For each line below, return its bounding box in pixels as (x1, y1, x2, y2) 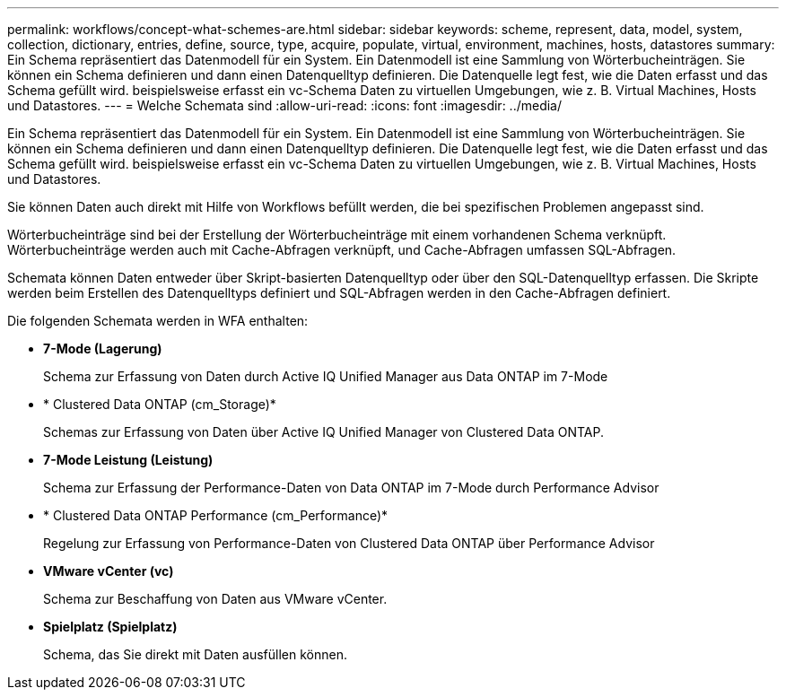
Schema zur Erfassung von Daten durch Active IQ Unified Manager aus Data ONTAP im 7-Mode (43, 369, 608, 384)
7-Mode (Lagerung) (43, 341, 162, 356)
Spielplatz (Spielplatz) (43, 619, 178, 634)
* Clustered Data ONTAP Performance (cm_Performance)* (43, 508, 389, 523)
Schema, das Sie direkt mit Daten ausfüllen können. (43, 647, 347, 662)
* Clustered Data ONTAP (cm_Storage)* (43, 396, 276, 412)
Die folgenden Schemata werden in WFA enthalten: (7, 313, 309, 328)
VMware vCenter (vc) (43, 563, 174, 579)
